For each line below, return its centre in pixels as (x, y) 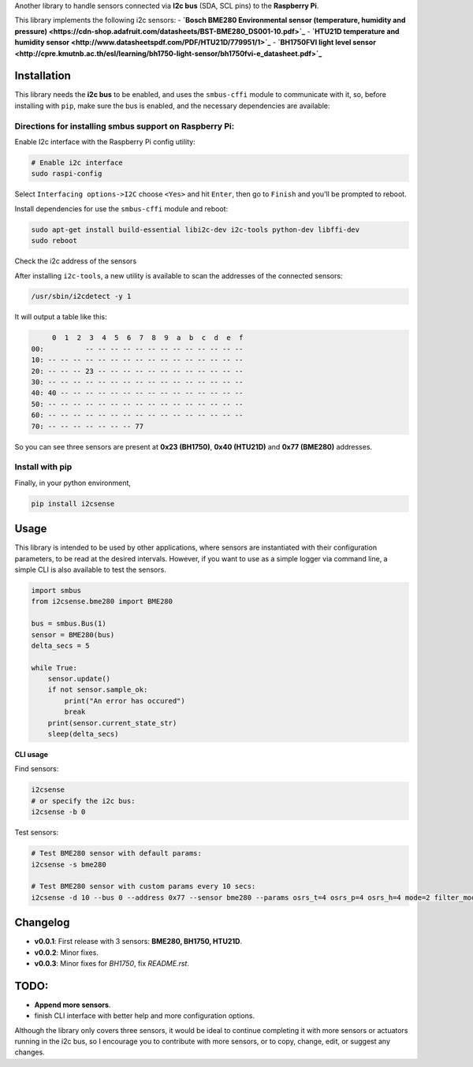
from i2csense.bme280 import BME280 (102, 602)
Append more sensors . (73, 1005)
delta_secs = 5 (60, 645)
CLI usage (32, 755)
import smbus (56, 590)
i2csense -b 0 (58, 812)
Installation (43, 76)
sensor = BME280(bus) (73, 634)
